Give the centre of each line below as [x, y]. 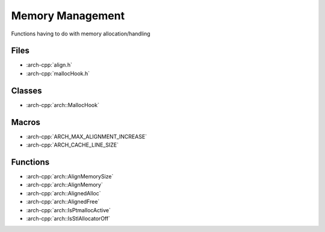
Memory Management [68, 16]
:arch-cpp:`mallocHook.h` [58, 73]
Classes [26, 90]
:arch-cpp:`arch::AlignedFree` [63, 202]
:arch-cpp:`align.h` [49, 65]
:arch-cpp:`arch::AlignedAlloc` [63, 193]
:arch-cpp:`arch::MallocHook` [63, 105]
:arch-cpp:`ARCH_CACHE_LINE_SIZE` [73, 145]
